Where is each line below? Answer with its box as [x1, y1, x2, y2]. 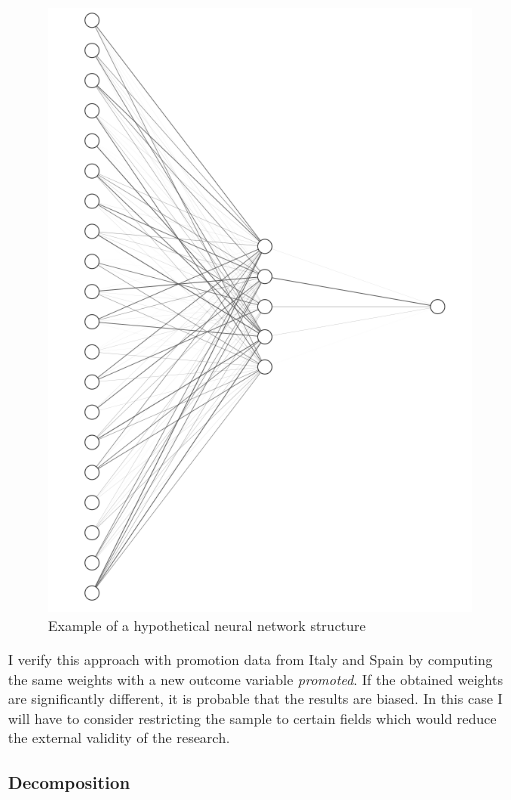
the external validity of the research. [8, 727, 230, 748]
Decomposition [8, 769, 130, 794]
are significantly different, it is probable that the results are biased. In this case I [8, 688, 503, 709]
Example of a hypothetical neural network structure [48, 615, 366, 636]
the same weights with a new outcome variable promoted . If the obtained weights [8, 668, 503, 689]
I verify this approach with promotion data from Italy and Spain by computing [8, 649, 493, 670]
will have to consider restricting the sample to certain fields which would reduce [8, 707, 497, 728]
